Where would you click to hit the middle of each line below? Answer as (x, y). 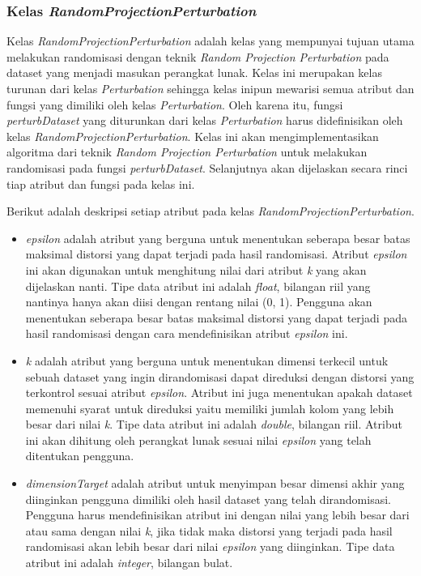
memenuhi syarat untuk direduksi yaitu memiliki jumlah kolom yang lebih (210, 408)
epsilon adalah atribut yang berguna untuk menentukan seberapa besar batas (218, 238)
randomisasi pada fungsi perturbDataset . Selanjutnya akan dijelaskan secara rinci (207, 167)
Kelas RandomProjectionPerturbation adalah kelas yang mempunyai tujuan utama (210, 41)
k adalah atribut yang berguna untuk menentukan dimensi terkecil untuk (207, 360)
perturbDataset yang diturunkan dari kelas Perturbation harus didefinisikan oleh (205, 120)
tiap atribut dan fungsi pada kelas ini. (101, 183)
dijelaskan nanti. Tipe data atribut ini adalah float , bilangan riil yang (198, 286)
